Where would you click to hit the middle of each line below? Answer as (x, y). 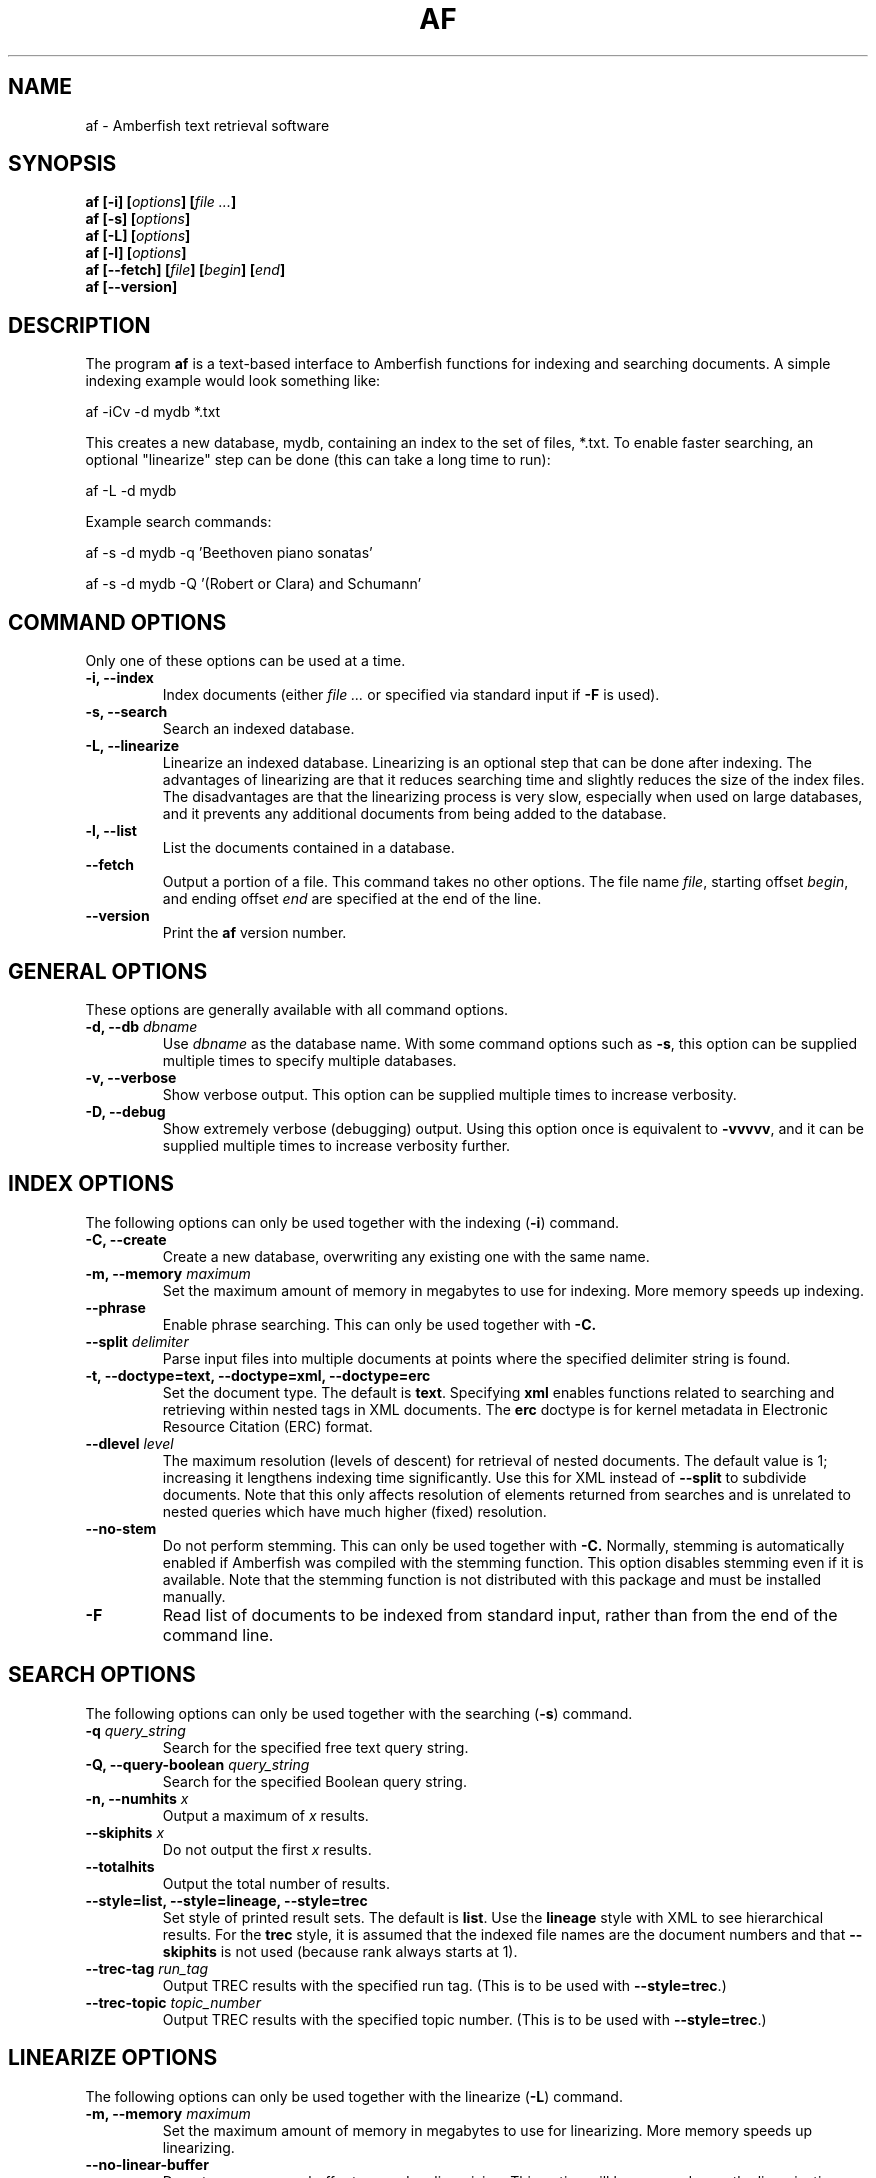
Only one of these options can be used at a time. (245, 661)
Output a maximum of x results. (265, 1815)
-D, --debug (125, 1111)
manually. (194, 1596)
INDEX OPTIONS (91, 1184)
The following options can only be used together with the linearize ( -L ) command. (354, 2096)
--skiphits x (125, 1832)
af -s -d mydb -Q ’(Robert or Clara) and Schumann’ (253, 584)
